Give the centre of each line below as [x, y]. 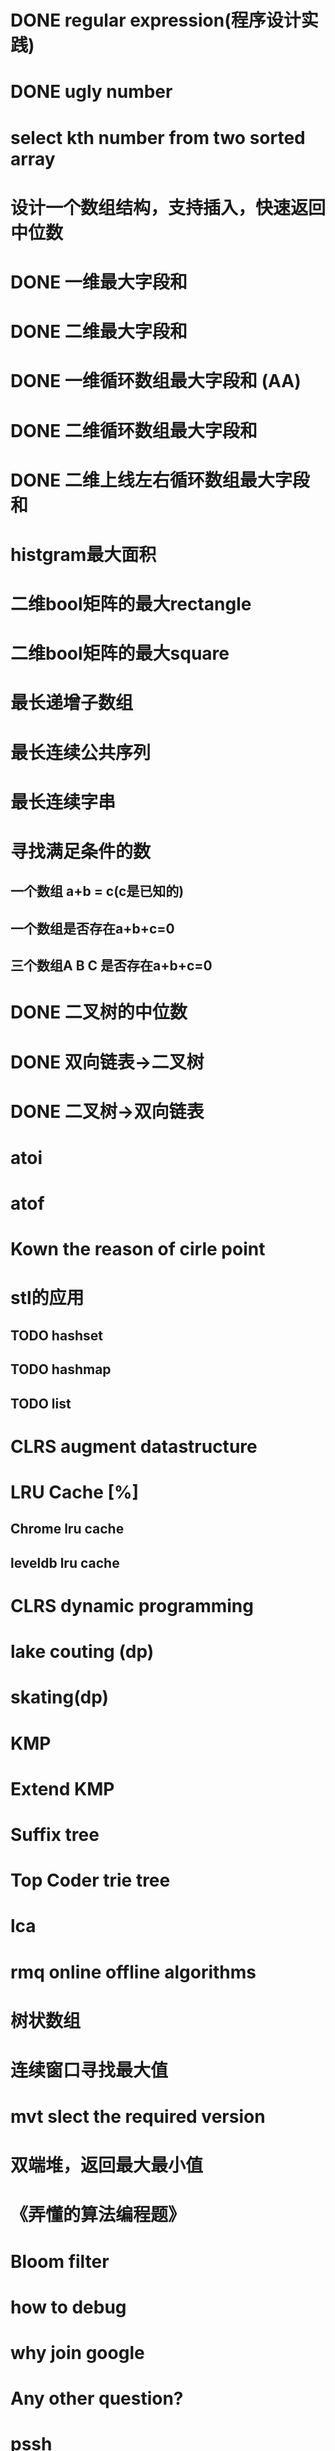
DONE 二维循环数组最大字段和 [134, 430]
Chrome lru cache [67, 1529]
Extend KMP [62, 1788]
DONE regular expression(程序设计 [156, 20]
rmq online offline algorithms [133, 1972]
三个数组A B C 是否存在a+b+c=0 [111, 966]
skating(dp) [60, 1697]
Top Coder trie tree [90, 1880]
